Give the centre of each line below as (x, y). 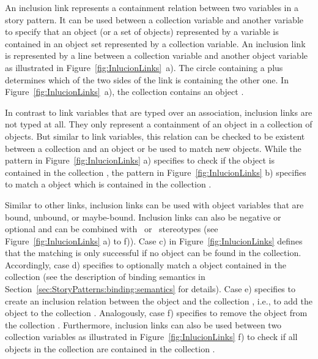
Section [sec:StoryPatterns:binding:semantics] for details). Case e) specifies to (150, 289)
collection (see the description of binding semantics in (105, 277)
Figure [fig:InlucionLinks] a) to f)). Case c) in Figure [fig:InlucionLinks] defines (154, 240)
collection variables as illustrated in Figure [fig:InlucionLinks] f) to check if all (151, 337)
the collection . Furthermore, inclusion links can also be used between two (143, 324)
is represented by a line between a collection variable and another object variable (156, 55)
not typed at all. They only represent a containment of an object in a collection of (159, 124)
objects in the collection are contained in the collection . (110, 349)
